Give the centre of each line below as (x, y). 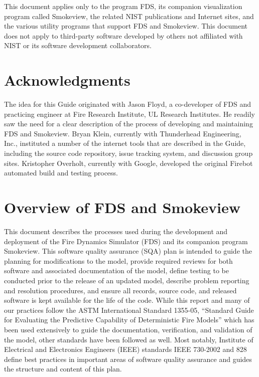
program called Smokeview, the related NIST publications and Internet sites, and (129, 16)
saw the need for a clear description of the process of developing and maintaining (128, 124)
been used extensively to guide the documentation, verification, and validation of (128, 329)
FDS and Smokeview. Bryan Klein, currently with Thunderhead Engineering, (123, 133)
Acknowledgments (67, 80)
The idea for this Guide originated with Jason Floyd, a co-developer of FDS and (127, 104)
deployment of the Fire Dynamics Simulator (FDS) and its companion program (126, 241)
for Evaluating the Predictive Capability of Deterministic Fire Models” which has (129, 320)
